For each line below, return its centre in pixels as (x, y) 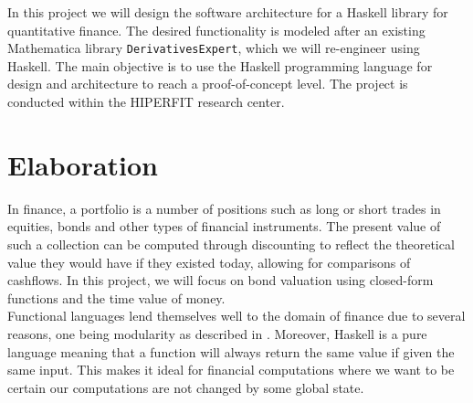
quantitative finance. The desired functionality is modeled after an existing (216, 30)
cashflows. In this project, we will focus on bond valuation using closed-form (221, 280)
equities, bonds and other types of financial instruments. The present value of (224, 226)
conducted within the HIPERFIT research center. (146, 102)
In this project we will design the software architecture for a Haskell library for (228, 12)
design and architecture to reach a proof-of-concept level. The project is (208, 84)
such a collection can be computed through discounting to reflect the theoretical (231, 244)
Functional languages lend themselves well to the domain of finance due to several (236, 316)
